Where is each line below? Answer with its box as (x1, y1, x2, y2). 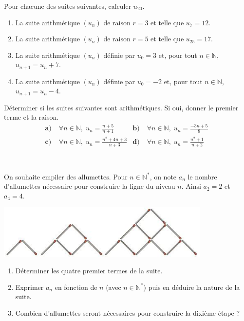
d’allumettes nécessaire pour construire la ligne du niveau (4, 181, 175, 191)
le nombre (188, 171, 217, 181)
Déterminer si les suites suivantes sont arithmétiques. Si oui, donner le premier (4, 102, 239, 112)
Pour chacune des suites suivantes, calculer (4, 1, 131, 11)
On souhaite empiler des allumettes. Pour (4, 171, 128, 181)
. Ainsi (181, 181, 201, 191)
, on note (150, 171, 177, 181)
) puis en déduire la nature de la (143, 282, 240, 292)
